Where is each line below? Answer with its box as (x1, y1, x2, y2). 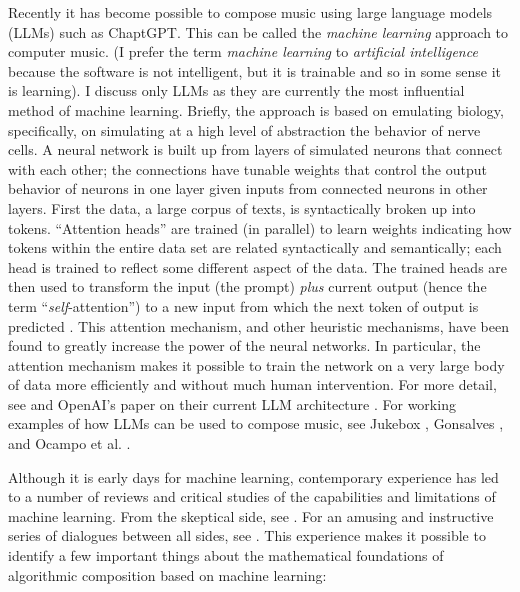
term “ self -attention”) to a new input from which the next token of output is (8, 295, 479, 316)
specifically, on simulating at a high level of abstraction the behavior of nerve (8, 119, 481, 140)
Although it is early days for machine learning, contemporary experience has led (8, 466, 499, 487)
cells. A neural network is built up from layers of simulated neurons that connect (8, 139, 503, 160)
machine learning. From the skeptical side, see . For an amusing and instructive (8, 505, 494, 526)
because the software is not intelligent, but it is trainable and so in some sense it (8, 60, 501, 81)
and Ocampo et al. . (8, 433, 131, 454)
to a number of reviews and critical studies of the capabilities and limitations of (8, 486, 496, 507)
